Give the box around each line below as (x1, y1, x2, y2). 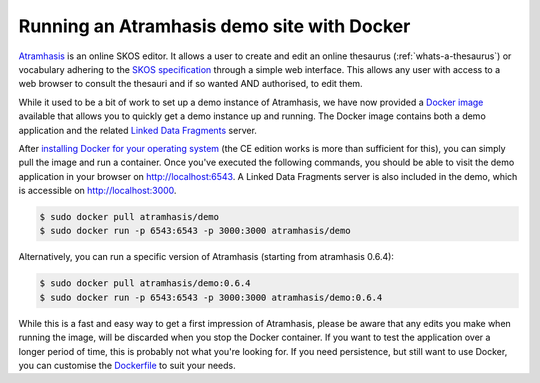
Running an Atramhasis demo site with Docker (18, 15, 411, 37)
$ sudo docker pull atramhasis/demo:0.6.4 (39, 278, 251, 289)
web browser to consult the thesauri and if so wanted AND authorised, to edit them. (18, 78, 364, 90)
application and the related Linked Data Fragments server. (18, 124, 257, 136)
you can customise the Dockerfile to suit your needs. (18, 359, 237, 371)
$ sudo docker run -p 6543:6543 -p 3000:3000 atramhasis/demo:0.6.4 (39, 291, 383, 303)
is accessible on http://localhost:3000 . (18, 185, 177, 197)
